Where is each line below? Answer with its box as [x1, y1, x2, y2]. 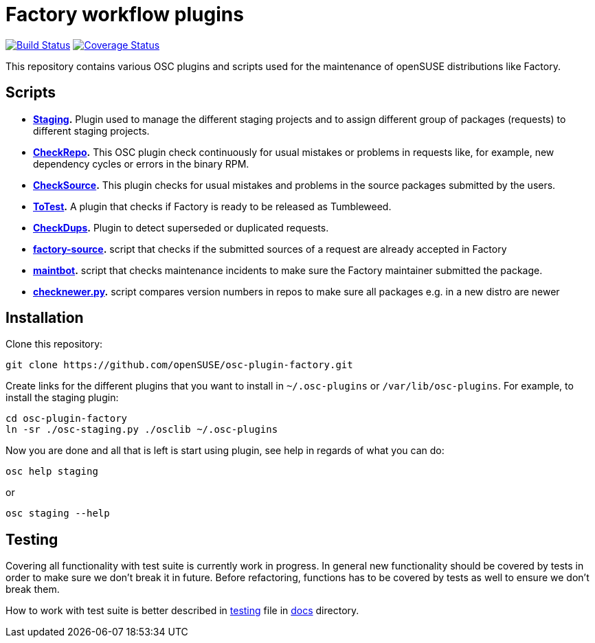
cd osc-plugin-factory [5, 413, 128, 425]
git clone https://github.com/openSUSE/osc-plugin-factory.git [5, 359, 353, 371]
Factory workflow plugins [5, 3, 244, 26]
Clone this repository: [5, 338, 103, 350]
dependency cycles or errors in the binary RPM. [33, 157, 249, 170]
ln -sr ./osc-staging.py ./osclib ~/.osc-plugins [5, 424, 278, 436]
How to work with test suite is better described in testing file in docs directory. [5, 605, 359, 617]
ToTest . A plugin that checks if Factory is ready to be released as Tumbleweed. [33, 200, 392, 212]
